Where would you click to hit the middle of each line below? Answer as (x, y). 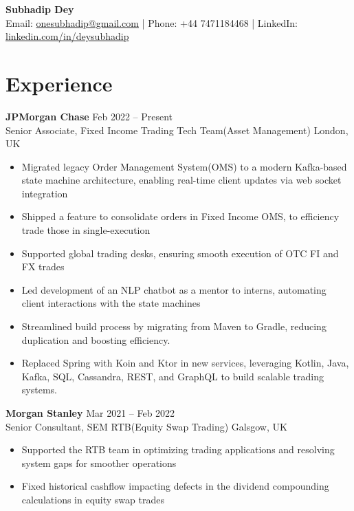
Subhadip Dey (40, 9)
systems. (39, 390)
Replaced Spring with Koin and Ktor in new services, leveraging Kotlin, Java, (185, 363)
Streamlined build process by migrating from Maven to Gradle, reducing (174, 326)
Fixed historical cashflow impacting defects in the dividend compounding (175, 486)
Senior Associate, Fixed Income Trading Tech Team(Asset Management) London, (177, 130)
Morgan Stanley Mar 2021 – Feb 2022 (90, 413)
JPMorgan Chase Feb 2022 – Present (89, 116)
